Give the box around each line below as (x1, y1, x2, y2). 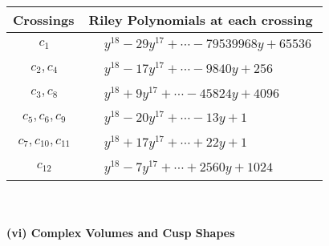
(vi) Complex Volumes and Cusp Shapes (6, 224, 235, 241)
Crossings (13, 10, 75, 29)
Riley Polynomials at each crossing (88, 10, 313, 29)
